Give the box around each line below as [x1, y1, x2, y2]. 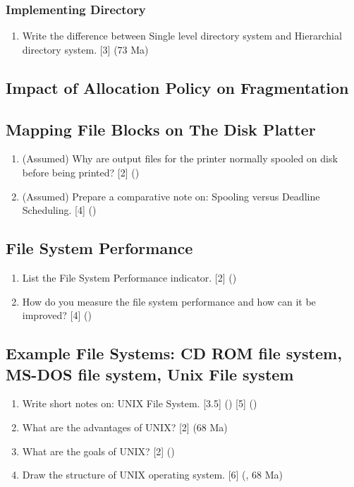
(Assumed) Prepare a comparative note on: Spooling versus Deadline [22, 188, 320, 203]
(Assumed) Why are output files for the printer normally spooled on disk [22, 151, 338, 166]
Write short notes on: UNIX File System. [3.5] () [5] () [22, 396, 257, 411]
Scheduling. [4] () [22, 203, 97, 217]
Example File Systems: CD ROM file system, [6, 342, 342, 364]
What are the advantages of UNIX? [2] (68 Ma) [22, 419, 228, 434]
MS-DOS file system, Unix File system [6, 363, 294, 385]
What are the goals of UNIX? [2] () [22, 443, 175, 458]
